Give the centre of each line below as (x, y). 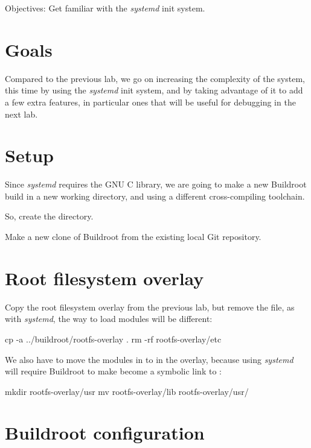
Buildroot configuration (105, 433)
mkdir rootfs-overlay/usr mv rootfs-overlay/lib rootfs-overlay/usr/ (127, 391)
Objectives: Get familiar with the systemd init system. (105, 8)
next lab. (21, 114)
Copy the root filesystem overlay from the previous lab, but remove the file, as (150, 307)
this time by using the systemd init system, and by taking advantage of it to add (154, 90)
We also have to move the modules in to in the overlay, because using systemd (149, 359)
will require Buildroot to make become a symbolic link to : (113, 371)
